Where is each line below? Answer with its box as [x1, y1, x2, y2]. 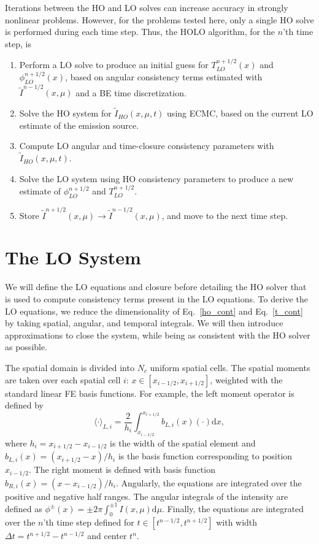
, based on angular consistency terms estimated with [65, 70, 263, 83]
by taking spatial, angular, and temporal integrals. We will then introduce [5, 316, 283, 329]
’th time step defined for [43, 516, 134, 529]
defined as [5, 502, 42, 515]
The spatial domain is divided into [5, 361, 134, 374]
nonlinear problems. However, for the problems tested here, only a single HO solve [5, 13, 314, 26]
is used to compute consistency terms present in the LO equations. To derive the [5, 292, 308, 305]
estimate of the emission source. [19, 118, 139, 131]
